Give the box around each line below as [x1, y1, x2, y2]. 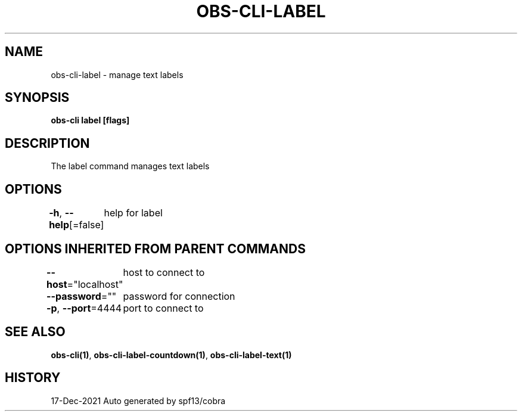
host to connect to [123, 266, 205, 278]
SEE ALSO [5, 324, 66, 340]
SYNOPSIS [5, 90, 70, 105]
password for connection [123, 290, 235, 302]
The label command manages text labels [51, 161, 210, 172]
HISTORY [5, 370, 61, 386]
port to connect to [123, 302, 204, 314]
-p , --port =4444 [46, 302, 122, 314]
